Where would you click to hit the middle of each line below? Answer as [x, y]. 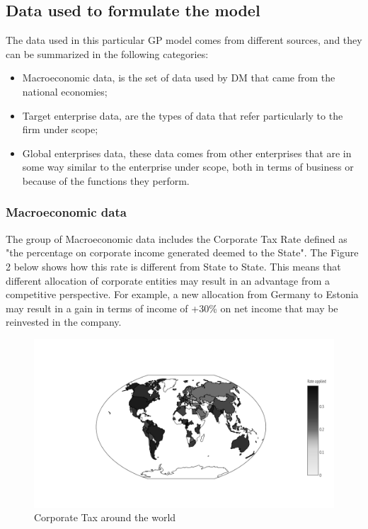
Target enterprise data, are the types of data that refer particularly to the [183, 115]
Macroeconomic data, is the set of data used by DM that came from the [179, 78]
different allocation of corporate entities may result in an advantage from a [168, 280]
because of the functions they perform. [106, 180]
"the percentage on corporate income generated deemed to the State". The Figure [182, 252]
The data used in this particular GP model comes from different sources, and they [184, 40]
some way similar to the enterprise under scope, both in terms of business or [188, 167]
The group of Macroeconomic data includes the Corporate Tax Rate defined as [177, 238]
